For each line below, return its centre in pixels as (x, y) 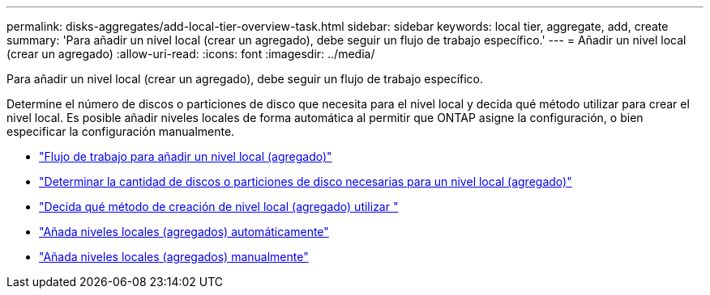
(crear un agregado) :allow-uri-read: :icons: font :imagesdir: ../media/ (191, 54)
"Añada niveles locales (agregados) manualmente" (174, 257)
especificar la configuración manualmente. (121, 131)
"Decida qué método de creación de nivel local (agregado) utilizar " (219, 206)
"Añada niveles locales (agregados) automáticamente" (184, 232)
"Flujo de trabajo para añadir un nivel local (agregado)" (186, 156)
